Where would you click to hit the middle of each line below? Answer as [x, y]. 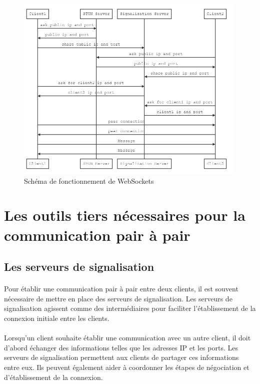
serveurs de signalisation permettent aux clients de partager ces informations [121, 357]
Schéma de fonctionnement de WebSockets [89, 180]
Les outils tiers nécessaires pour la [125, 215]
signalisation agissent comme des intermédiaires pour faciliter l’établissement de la [130, 308]
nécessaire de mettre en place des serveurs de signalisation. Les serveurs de [118, 298]
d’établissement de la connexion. [53, 377]
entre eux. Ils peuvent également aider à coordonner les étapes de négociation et [127, 367]
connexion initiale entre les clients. [57, 318]
